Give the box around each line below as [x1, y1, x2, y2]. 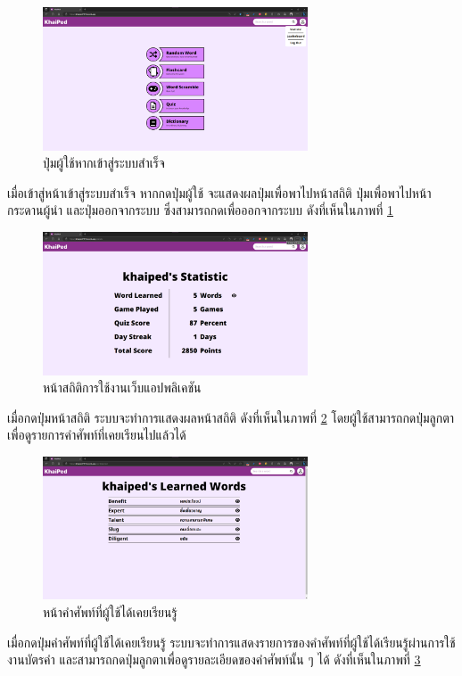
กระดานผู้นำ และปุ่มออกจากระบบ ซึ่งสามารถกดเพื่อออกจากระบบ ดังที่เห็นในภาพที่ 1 [7, 201, 393, 219]
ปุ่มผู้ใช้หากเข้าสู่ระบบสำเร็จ [43, 153, 165, 172]
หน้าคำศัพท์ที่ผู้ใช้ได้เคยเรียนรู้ [43, 603, 177, 622]
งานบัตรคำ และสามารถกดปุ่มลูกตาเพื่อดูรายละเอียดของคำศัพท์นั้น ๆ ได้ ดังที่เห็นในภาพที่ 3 [7, 650, 421, 669]
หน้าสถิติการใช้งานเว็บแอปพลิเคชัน [43, 378, 202, 397]
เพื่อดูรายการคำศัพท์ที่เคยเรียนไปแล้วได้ [7, 425, 186, 444]
